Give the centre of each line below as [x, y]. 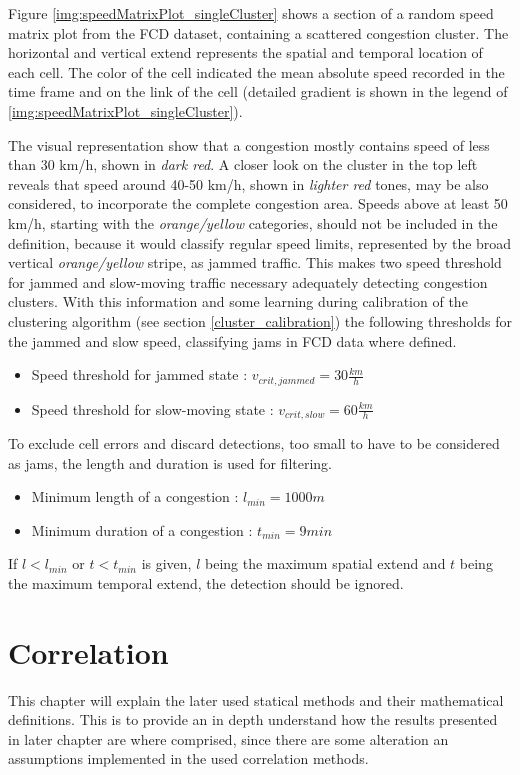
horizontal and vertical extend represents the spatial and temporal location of [245, 52]
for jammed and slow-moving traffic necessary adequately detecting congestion [248, 281]
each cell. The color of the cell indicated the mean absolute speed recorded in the [256, 71]
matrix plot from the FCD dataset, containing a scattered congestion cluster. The [258, 32]
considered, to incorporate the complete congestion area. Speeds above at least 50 [258, 203]
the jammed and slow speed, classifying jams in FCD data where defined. [232, 340]
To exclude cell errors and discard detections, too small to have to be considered [254, 443]
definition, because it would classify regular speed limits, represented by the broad [260, 242]
